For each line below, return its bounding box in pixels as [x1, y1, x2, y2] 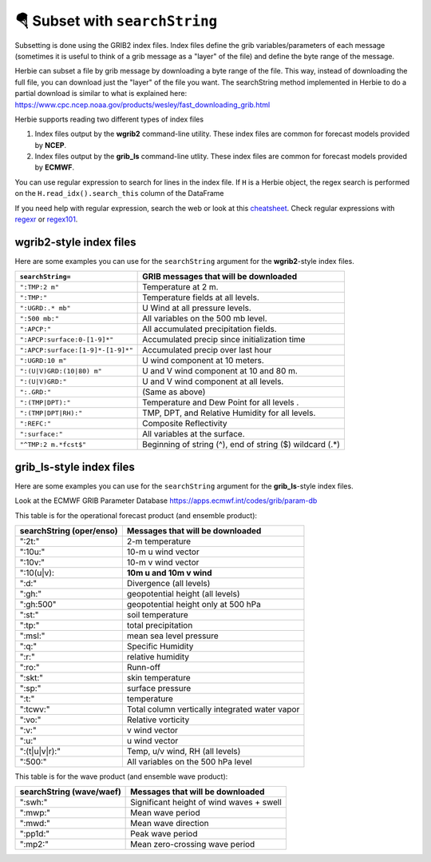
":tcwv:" [19, 704, 50, 715]
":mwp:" [19, 808, 51, 819]
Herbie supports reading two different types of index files [14, 114, 204, 124]
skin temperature [126, 672, 191, 683]
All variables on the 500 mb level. [142, 313, 267, 324]
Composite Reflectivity [142, 418, 227, 429]
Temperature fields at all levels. [142, 292, 259, 303]
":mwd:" [19, 818, 51, 829]
